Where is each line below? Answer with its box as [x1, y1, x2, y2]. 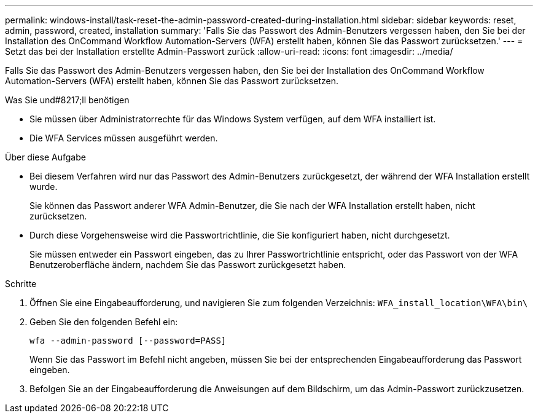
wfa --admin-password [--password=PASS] [29, 336, 227, 345]
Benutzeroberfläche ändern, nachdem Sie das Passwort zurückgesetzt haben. [29, 259, 346, 270]
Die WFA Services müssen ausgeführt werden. [29, 133, 218, 143]
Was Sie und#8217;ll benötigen [5, 95, 130, 105]
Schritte [5, 278, 37, 289]
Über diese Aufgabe [5, 152, 86, 162]
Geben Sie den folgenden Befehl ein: [29, 317, 178, 327]
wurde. [29, 181, 58, 192]
